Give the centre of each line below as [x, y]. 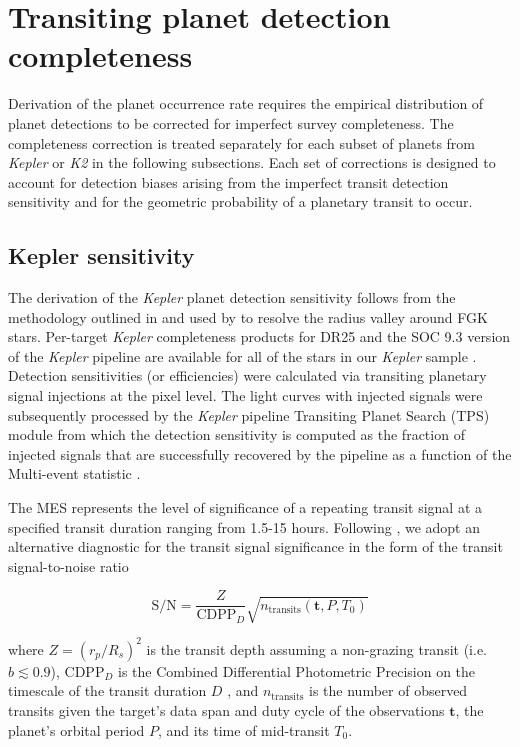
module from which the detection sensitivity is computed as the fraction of [236, 434]
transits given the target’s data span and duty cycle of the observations [226, 709]
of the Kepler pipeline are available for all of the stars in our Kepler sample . [242, 355]
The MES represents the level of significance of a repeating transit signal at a [245, 507]
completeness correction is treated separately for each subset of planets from [241, 142]
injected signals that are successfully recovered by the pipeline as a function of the [260, 453]
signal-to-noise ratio [68, 565]
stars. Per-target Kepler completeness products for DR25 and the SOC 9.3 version [259, 336]
